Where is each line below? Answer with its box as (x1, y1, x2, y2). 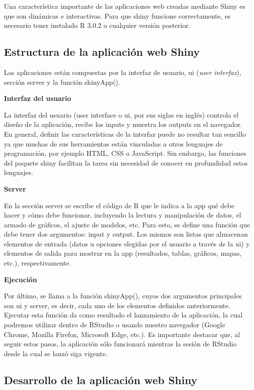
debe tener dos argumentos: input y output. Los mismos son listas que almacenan (4, 229, 248, 239)
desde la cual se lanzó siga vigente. (4, 348, 107, 358)
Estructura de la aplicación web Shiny (4, 44, 200, 59)
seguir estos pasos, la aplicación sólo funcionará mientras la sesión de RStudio (4, 339, 237, 349)
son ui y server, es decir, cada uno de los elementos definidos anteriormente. (4, 300, 231, 310)
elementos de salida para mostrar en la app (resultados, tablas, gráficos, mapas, (4, 248, 242, 258)
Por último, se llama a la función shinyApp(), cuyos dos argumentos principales (4, 291, 242, 301)
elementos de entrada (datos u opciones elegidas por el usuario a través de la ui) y (4, 238, 250, 248)
